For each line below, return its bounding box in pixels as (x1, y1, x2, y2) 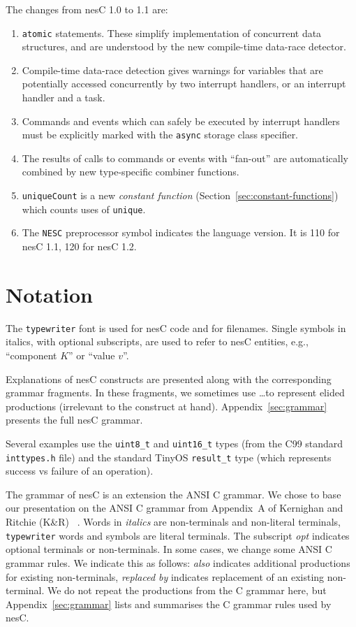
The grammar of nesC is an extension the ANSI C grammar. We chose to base (6, 487, 341, 501)
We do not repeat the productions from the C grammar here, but (47, 583, 327, 598)
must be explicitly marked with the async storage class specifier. (22, 127, 299, 142)
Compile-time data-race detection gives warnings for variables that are (22, 62, 323, 77)
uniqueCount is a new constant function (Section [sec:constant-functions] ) (22, 188, 339, 203)
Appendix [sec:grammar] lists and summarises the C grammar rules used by (6, 596, 332, 611)
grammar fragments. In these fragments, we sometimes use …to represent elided (6, 385, 345, 400)
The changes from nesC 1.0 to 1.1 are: (6, 2, 168, 16)
